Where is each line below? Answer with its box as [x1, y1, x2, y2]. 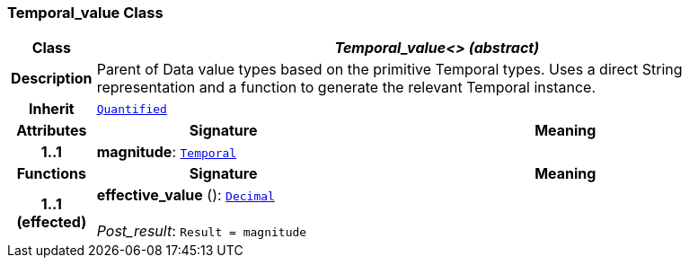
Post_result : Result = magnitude [96, 222, 307, 241]
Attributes [16, 121, 87, 140]
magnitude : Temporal [96, 143, 237, 162]
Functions [16, 164, 86, 183]
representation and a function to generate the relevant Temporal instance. [96, 78, 596, 97]
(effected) [16, 213, 87, 232]
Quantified [96, 102, 167, 116]
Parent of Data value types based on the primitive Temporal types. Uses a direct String [96, 60, 683, 79]
